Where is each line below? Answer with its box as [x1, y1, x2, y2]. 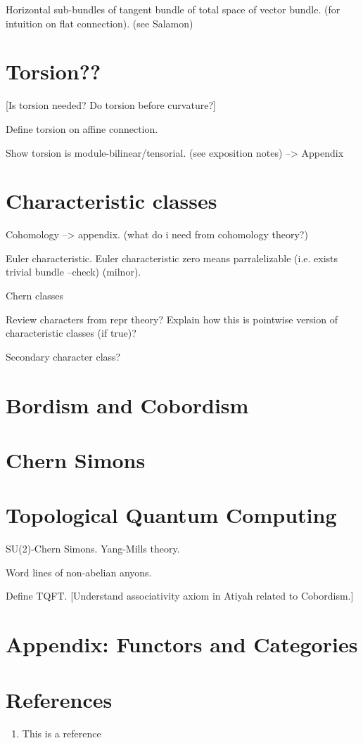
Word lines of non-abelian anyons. [6, 564, 152, 579]
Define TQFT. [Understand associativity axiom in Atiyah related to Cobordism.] [6, 588, 354, 603]
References [6, 685, 113, 713]
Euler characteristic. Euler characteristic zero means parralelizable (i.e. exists [6, 250, 338, 265]
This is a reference [22, 725, 101, 740]
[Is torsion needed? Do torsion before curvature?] [6, 98, 216, 112]
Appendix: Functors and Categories [6, 630, 358, 659]
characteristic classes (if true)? [6, 325, 136, 340]
